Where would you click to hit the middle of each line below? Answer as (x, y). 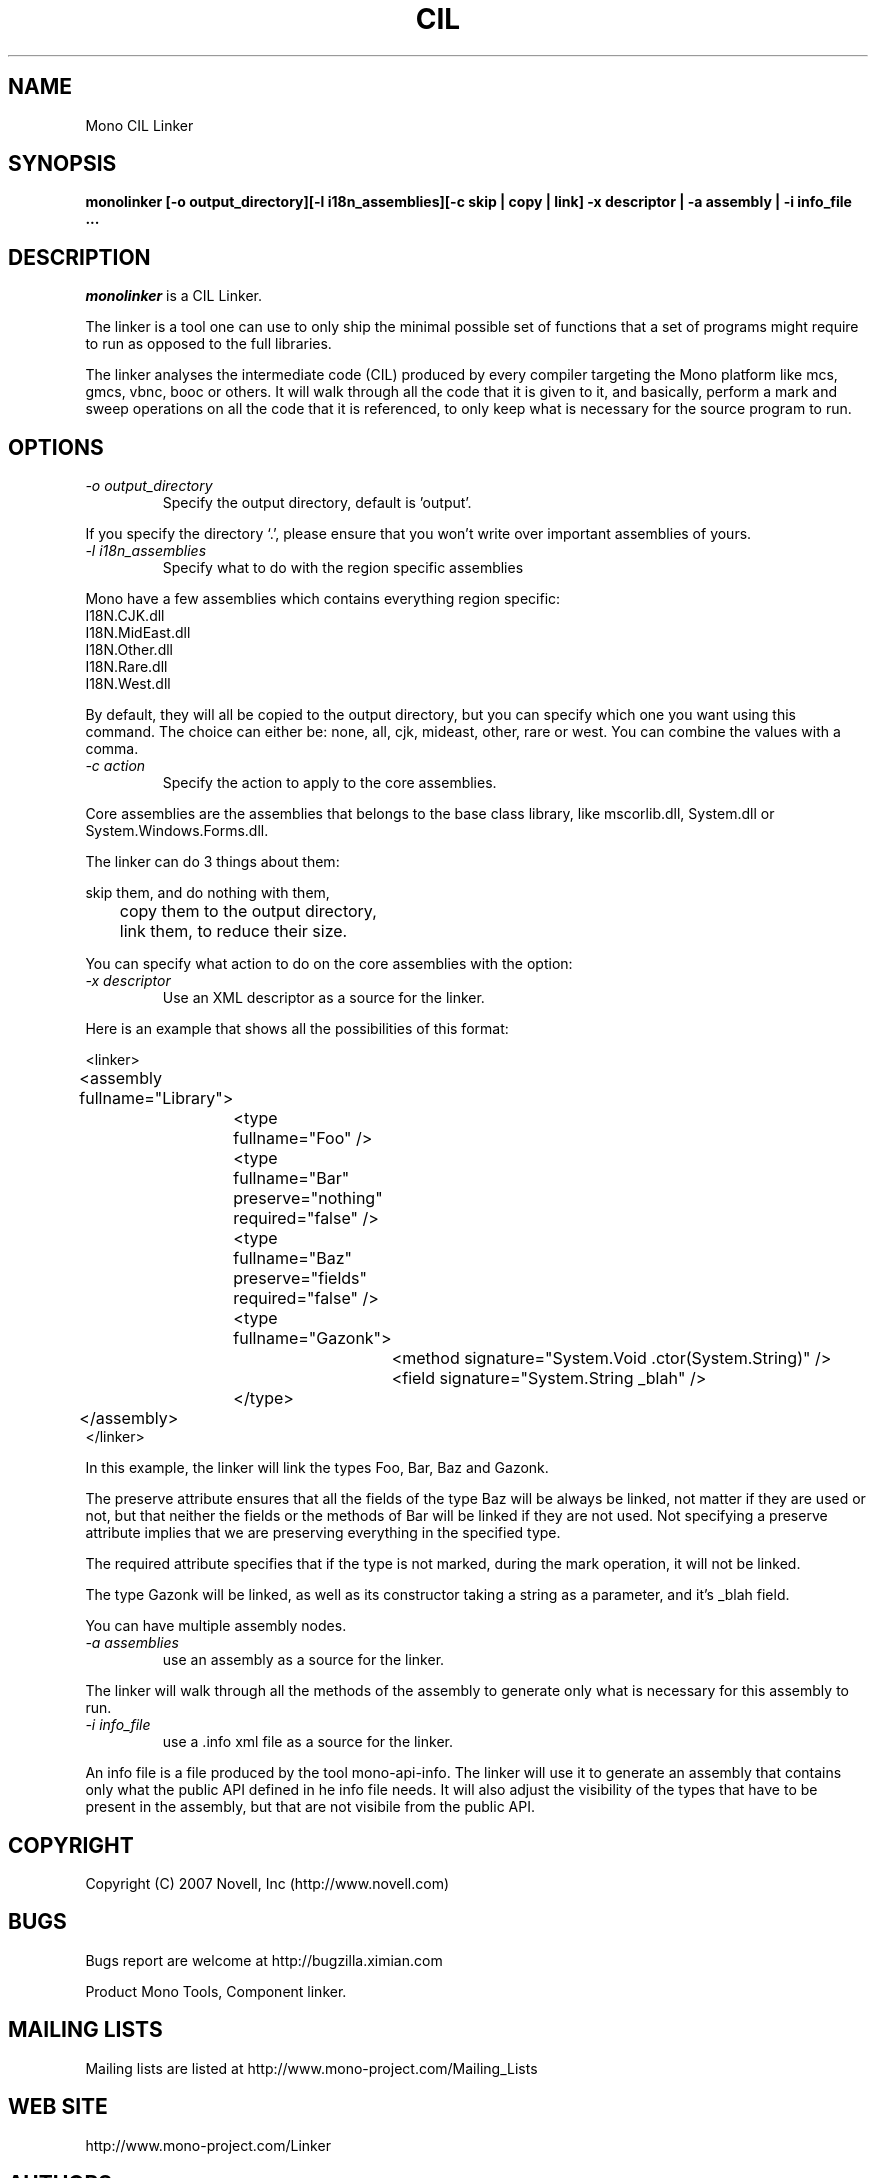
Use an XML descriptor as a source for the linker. (323, 998)
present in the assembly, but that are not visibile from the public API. (310, 1807)
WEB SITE (58, 2107)
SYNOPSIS (62, 164)
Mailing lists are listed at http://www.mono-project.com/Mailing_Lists (311, 2068)
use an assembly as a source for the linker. (303, 1660)
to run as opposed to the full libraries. (208, 344)
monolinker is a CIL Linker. (173, 296)
